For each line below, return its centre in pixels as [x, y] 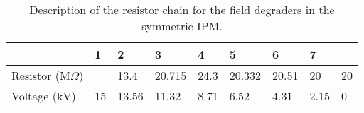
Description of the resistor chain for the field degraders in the [182, 10]
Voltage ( [34, 96]
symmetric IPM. [182, 26]
